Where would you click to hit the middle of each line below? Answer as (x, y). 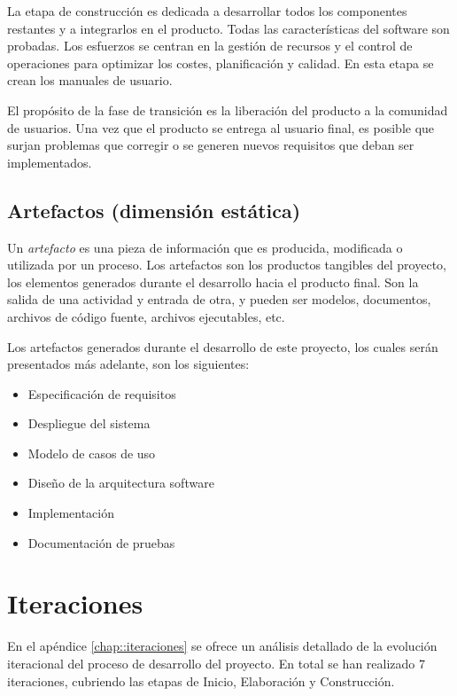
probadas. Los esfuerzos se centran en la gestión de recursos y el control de (210, 46)
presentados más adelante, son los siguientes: (128, 364)
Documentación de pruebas (101, 542)
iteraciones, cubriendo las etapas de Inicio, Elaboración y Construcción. (201, 680)
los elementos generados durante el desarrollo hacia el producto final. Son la (213, 282)
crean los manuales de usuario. (90, 80)
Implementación (71, 513)
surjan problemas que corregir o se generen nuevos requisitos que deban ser (211, 145)
